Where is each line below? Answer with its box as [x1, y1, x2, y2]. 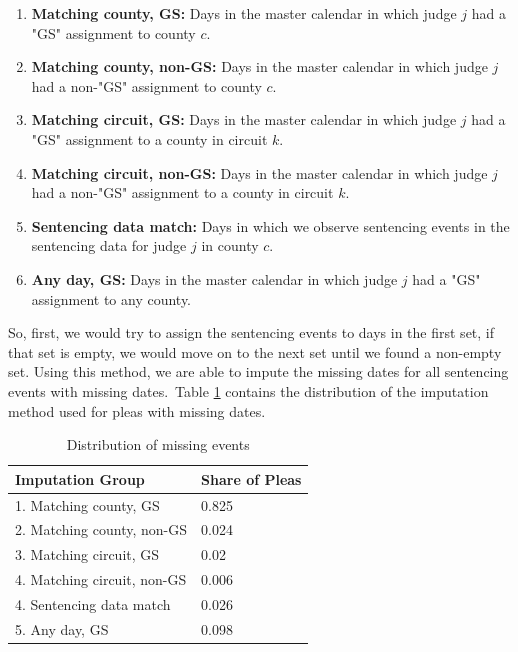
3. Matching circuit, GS [15, 544, 160, 565]
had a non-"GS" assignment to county [31, 75, 262, 96]
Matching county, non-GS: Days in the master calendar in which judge [31, 56, 488, 77]
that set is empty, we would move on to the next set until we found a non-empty [8, 341, 502, 362]
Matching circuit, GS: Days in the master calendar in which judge [31, 109, 457, 130]
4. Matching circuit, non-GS [15, 569, 187, 590]
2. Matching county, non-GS [15, 519, 188, 540]
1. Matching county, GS [15, 494, 160, 515]
